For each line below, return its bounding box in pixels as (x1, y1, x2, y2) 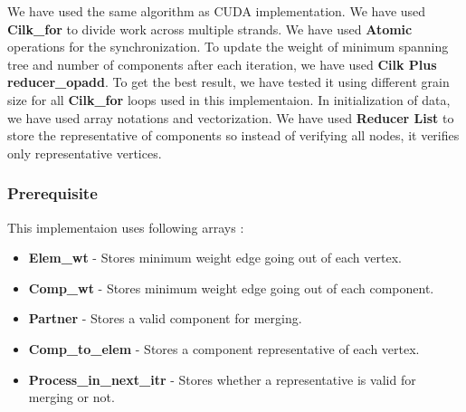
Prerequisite (7, 182, 98, 205)
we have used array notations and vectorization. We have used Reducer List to (7, 108, 454, 127)
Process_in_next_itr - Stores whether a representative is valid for (28, 369, 416, 388)
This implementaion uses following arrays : (7, 217, 244, 236)
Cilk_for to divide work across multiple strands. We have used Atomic (7, 19, 413, 38)
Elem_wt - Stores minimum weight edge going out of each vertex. (28, 248, 402, 267)
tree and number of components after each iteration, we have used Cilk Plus (7, 54, 437, 73)
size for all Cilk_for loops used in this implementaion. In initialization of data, (7, 90, 451, 109)
